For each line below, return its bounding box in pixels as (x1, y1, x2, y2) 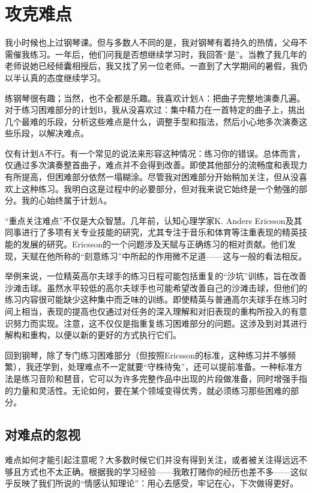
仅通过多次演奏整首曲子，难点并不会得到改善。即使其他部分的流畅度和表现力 (5, 159, 307, 171)
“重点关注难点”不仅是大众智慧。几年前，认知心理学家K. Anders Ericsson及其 (5, 214, 302, 226)
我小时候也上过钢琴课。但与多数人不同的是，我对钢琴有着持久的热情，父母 (5, 36, 299, 49)
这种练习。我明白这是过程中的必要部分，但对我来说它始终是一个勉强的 (21, 182, 299, 195)
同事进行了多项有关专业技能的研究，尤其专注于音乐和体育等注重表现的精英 (5, 226, 299, 238)
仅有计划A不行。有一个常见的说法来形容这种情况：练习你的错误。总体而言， (5, 147, 305, 159)
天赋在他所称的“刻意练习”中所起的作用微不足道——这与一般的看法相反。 (21, 249, 307, 262)
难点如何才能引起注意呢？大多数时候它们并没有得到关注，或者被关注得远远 (5, 453, 299, 465)
